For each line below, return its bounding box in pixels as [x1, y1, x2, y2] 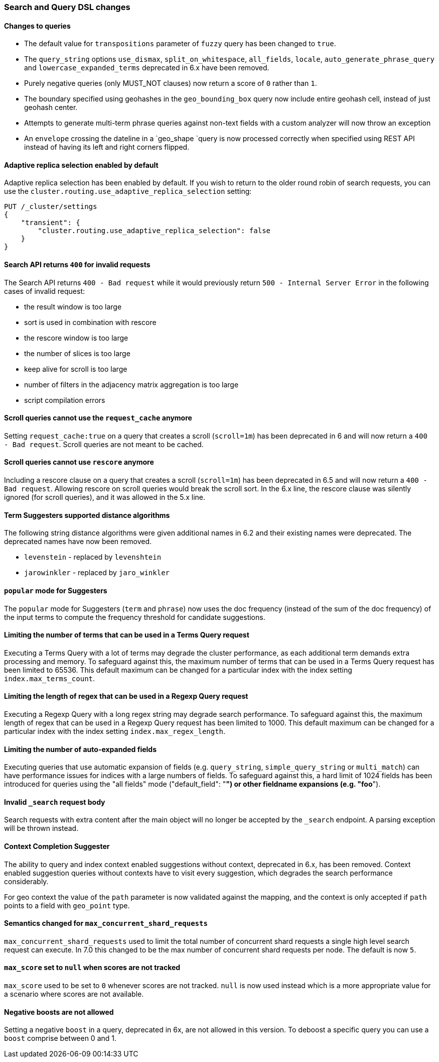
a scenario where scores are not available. [4, 990, 144, 999]
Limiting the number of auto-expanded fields [4, 745, 157, 754]
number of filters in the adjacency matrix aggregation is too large [24, 380, 239, 389]
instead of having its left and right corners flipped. [24, 143, 190, 152]
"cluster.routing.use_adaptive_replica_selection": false [38, 227, 271, 235]
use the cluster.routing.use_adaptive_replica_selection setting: [4, 187, 252, 196]
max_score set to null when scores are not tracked [4, 963, 181, 972]
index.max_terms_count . [4, 674, 95, 683]
